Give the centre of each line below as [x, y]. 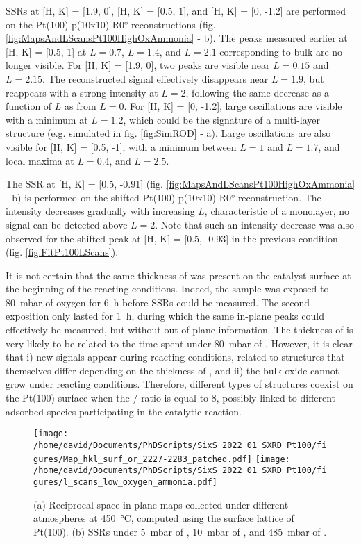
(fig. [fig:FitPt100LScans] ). [62, 252]
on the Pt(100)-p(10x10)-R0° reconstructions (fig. [111, 24]
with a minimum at [47, 119]
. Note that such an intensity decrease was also [254, 224]
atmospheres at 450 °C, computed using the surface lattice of [164, 518]
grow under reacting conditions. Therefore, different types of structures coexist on [179, 384]
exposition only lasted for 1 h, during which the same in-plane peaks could [165, 316]
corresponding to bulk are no [281, 51]
